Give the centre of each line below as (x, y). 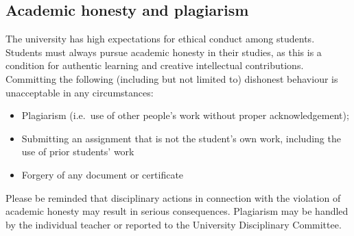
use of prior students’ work (78, 152)
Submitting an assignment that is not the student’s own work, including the (181, 138)
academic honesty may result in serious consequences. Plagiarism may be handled (177, 211)
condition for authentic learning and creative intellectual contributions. (155, 65)
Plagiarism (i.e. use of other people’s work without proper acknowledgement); (185, 115)
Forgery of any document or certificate (103, 174)
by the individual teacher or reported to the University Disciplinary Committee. (174, 224)
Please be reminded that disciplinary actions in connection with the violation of (173, 197)
